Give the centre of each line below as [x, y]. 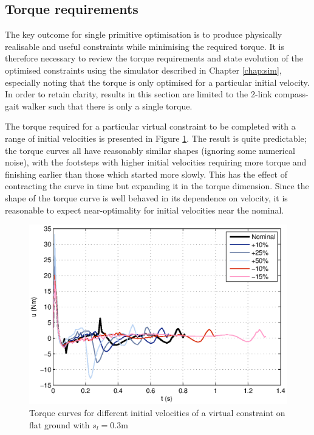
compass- [292, 94]
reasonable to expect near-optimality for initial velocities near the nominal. [145, 210]
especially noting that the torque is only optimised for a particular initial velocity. [157, 82]
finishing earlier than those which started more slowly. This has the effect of [146, 174]
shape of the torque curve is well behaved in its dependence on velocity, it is [146, 197]
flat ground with [60, 424]
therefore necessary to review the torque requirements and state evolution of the [154, 58]
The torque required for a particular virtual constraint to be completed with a [150, 126]
